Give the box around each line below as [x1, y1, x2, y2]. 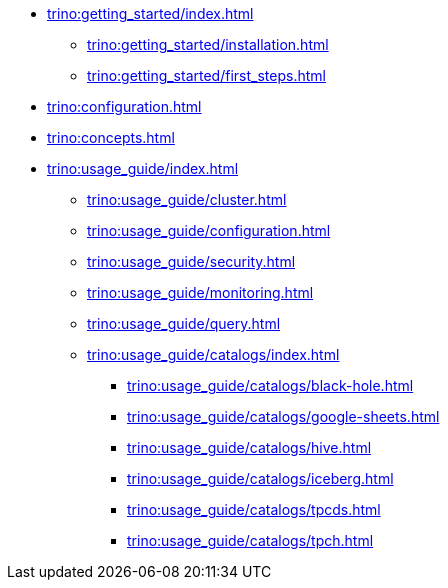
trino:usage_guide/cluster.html [87, 191, 287, 208]
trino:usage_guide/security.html [87, 253, 296, 270]
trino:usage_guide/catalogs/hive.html [127, 439, 372, 456]
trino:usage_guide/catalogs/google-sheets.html [127, 408, 440, 425]
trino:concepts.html [47, 129, 175, 146]
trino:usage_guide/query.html [87, 315, 281, 332]
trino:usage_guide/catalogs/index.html [87, 346, 340, 363]
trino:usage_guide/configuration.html [87, 222, 331, 239]
